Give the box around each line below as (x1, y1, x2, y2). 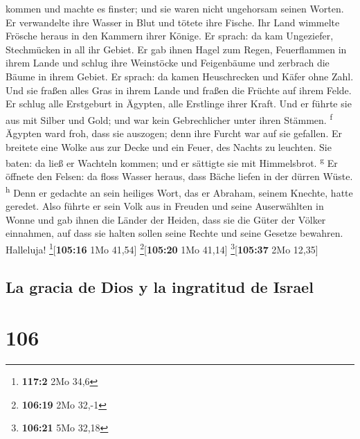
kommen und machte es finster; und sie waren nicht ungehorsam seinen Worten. (6, 1, 344, 15)
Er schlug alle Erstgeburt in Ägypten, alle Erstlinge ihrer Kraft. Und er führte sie (6, 96, 352, 111)
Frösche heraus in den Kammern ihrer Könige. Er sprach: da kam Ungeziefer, (6, 28, 334, 43)
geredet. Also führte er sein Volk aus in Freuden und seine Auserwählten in (6, 199, 324, 213)
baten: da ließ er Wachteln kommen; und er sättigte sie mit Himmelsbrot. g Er (6, 154, 338, 170)
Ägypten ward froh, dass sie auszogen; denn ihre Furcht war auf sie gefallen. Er (6, 126, 342, 140)
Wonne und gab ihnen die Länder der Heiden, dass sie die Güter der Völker (6, 212, 326, 226)
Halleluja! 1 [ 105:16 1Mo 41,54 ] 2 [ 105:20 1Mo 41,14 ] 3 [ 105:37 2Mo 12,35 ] (6, 240, 318, 256)
